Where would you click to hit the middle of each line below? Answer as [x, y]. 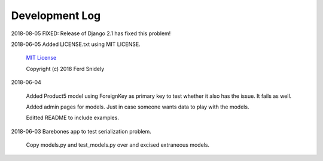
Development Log [56, 16]
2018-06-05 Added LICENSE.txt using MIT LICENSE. [76, 44]
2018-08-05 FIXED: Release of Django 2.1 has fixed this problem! [91, 33]
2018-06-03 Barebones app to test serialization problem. [81, 131]
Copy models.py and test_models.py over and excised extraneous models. [118, 145]
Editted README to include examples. [73, 118]
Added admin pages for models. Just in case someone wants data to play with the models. [138, 107]
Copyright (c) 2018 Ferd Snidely [65, 69]
